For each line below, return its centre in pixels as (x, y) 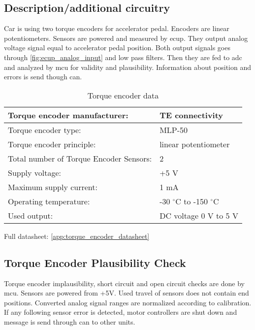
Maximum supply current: (53, 187)
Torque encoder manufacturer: (68, 115)
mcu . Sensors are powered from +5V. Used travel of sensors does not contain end (127, 293)
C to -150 (192, 201)
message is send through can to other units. (70, 321)
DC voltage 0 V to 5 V (199, 215)
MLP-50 (174, 130)
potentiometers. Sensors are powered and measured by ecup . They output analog (126, 38)
